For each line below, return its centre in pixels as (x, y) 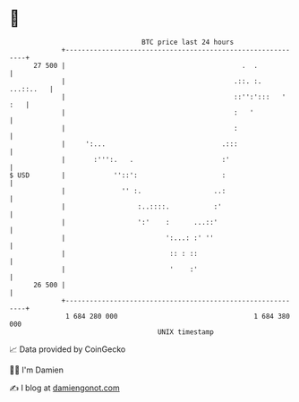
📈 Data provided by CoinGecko (68, 349)
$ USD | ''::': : (118, 175)
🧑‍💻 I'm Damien (37, 370)
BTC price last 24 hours (188, 42)
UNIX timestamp (186, 332)
